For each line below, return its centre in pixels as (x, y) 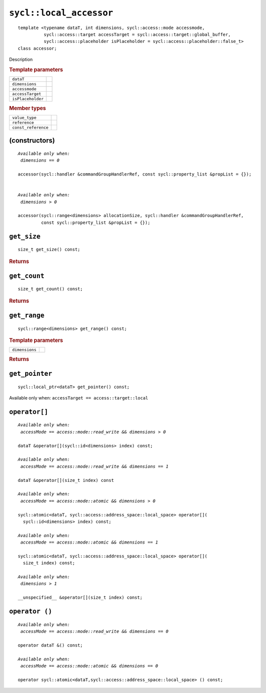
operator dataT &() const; (50, 645)
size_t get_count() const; (50, 289)
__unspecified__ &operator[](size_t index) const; (80, 598)
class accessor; (37, 48)
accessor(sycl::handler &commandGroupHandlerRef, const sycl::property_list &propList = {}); (135, 174)
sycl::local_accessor (61, 13)
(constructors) (32, 141)
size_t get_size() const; (49, 250)
